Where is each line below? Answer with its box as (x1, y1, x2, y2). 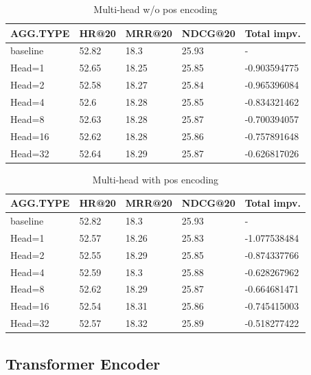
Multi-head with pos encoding (92, 172, 219, 186)
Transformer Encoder (5, 352, 161, 374)
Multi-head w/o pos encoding (93, 2, 218, 16)
